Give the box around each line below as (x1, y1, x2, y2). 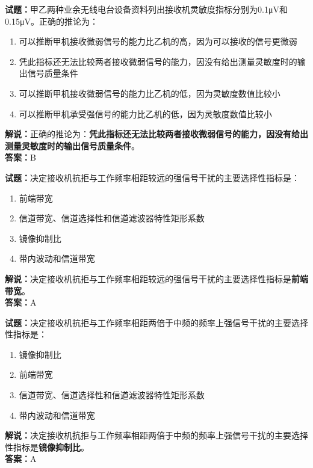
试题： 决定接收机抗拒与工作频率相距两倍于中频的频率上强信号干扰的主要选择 (5, 316, 308, 328)
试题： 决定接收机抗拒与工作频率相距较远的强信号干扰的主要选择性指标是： (5, 171, 300, 183)
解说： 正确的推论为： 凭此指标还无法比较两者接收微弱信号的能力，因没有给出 (5, 128, 308, 140)
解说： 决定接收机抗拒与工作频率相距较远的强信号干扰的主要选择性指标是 (5, 272, 291, 285)
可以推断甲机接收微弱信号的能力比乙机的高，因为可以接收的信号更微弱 (19, 35, 297, 48)
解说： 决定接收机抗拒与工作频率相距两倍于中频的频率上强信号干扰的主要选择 (5, 429, 308, 442)
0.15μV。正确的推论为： (5, 14, 98, 27)
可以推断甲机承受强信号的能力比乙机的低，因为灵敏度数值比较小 (19, 107, 272, 120)
